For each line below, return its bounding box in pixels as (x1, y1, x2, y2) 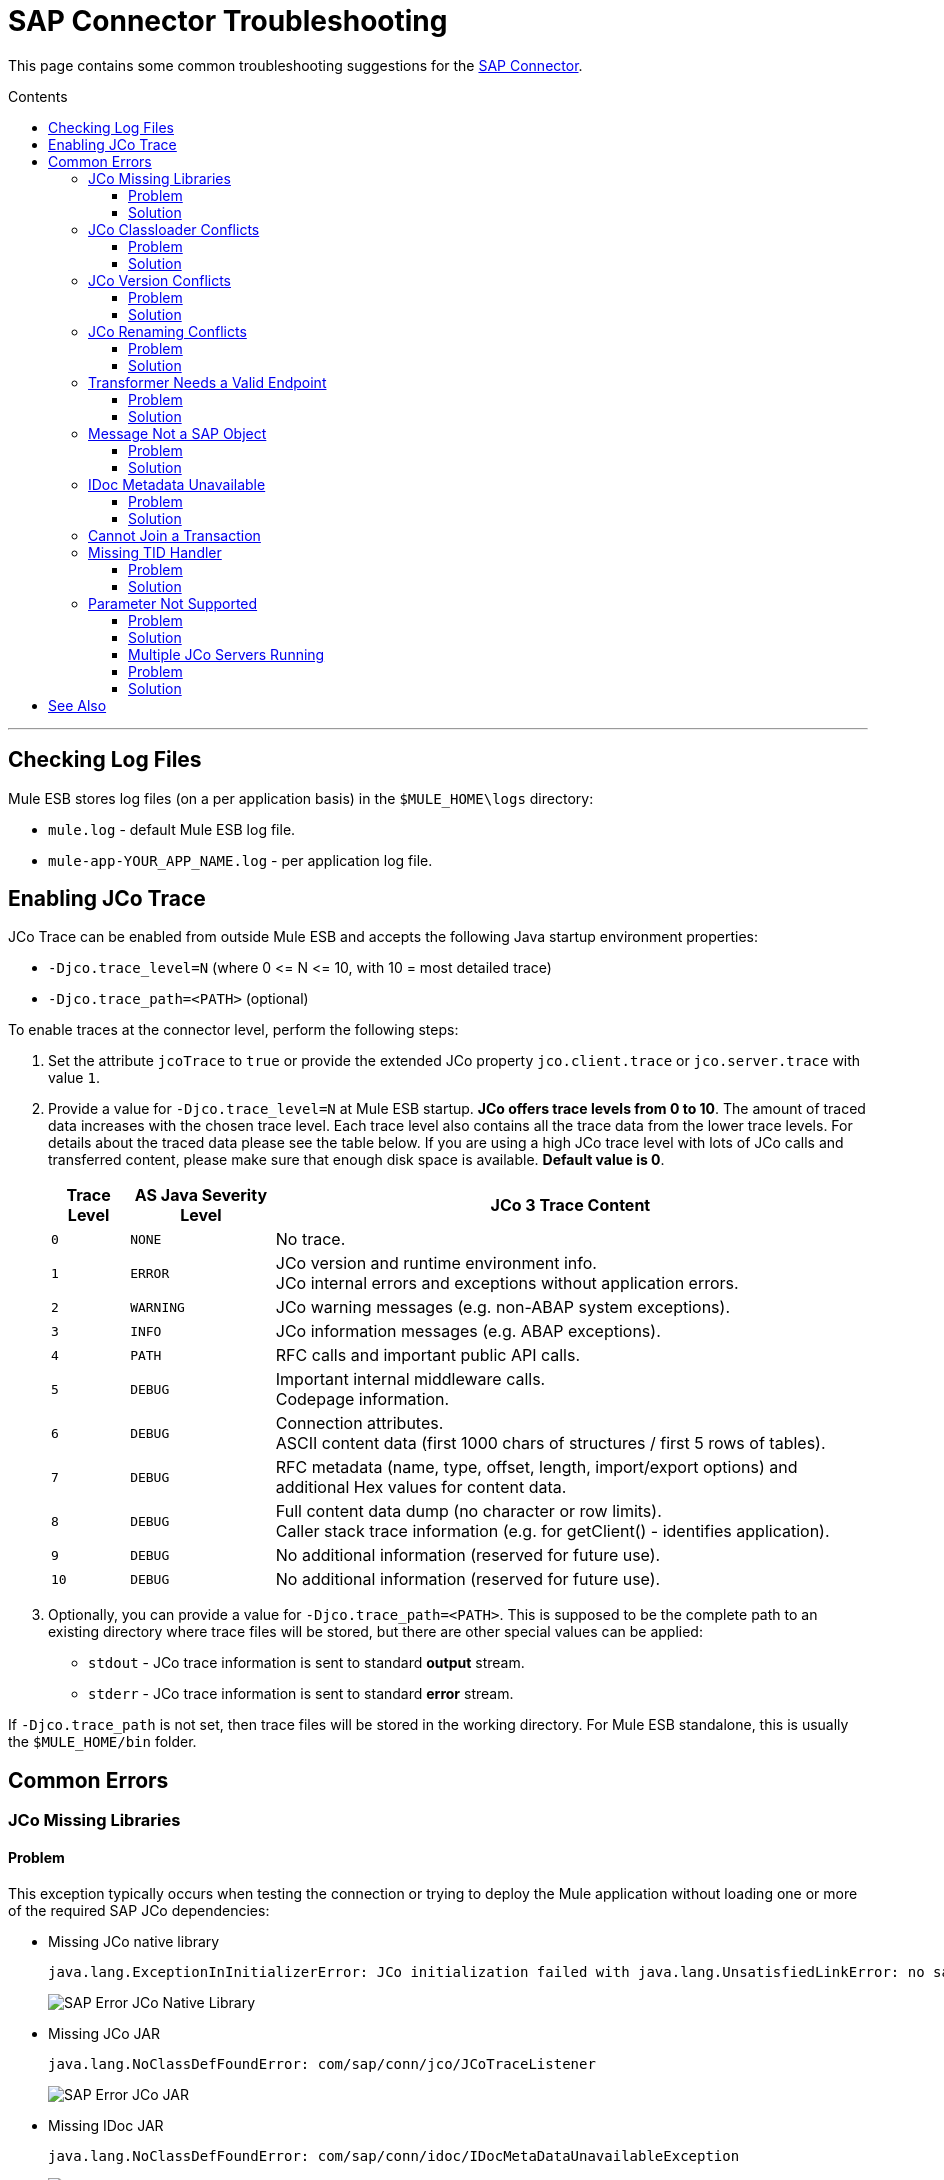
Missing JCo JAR (48, 2024, 160, 2042)
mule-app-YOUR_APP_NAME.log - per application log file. (48, 851, 433, 869)
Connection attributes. (275, 1413, 444, 1434)
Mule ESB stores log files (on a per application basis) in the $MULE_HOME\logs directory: (8, 789, 594, 807)
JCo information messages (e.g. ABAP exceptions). (275, 1321, 661, 1342)
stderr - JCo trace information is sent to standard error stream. (88, 1685, 514, 1703)
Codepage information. (275, 1389, 450, 1410)
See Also (48, 696, 107, 714)
